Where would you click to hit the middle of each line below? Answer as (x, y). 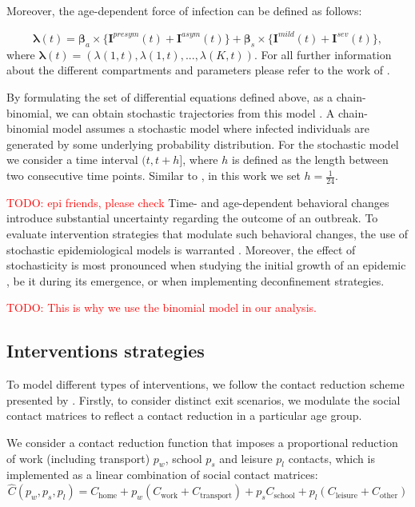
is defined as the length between (310, 160)
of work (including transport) (78, 458)
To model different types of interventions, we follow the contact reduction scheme (206, 384)
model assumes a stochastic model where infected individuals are (211, 128)
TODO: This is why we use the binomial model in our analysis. (162, 307)
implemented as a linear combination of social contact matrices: (162, 475)
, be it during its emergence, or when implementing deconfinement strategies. (196, 280)
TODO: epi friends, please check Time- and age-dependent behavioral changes (198, 202)
